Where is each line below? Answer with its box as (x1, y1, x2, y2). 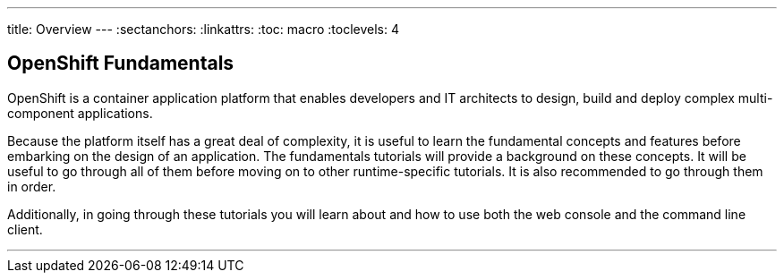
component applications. (7, 105, 153, 121)
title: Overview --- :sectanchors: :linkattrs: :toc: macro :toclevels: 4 (7, 21, 399, 37)
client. (7, 221, 43, 237)
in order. (7, 178, 56, 194)
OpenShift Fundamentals (7, 52, 234, 75)
